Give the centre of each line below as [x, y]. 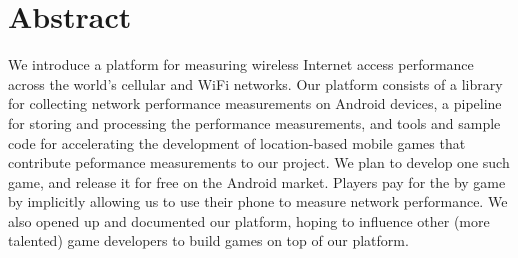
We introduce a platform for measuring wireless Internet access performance [241, 64]
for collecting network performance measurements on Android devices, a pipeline [255, 103]
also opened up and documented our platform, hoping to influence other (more [249, 220]
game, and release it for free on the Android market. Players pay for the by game [257, 181]
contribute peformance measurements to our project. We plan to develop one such [259, 162]
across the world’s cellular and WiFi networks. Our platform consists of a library [255, 83]
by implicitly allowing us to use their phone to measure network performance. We [258, 201]
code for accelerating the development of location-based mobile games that [237, 142]
